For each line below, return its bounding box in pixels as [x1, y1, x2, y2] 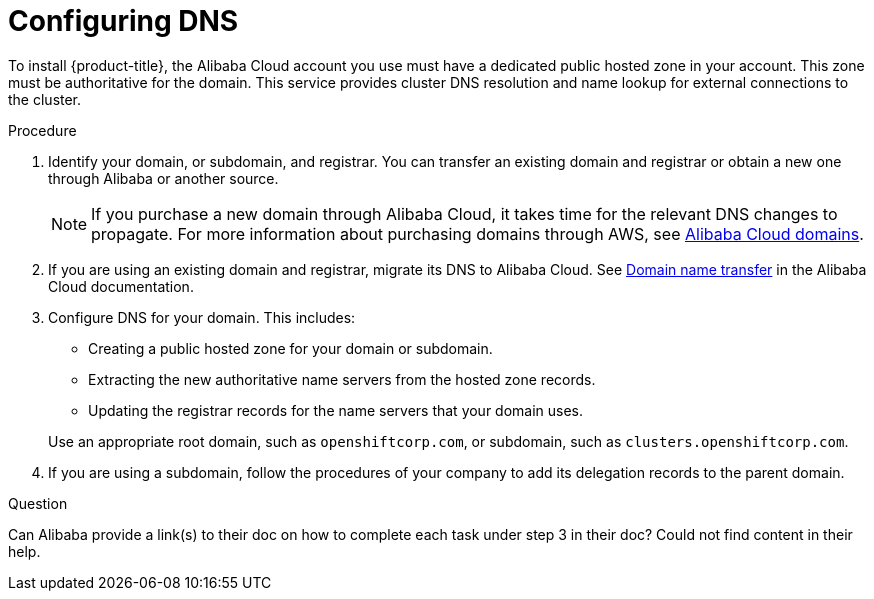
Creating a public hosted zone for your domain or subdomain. [88, 339, 493, 357]
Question [8, 494, 68, 512]
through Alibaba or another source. [48, 169, 279, 187]
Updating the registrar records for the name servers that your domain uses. [88, 401, 584, 419]
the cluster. [8, 90, 82, 108]
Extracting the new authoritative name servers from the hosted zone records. [88, 370, 596, 388]
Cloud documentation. [48, 277, 194, 295]
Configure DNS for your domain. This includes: [48, 308, 356, 326]
